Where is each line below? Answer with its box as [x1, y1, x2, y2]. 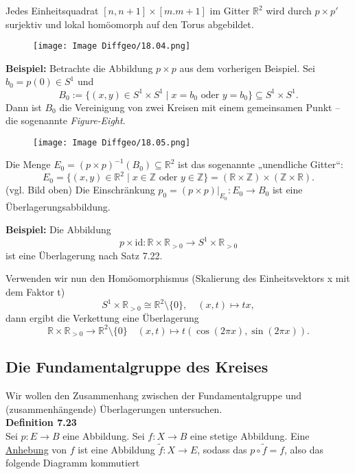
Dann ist [5, 99, 42, 114]
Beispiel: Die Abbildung [5, 222, 111, 237]
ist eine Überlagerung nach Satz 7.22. [5, 248, 163, 262]
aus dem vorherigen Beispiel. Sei [179, 60, 315, 75]
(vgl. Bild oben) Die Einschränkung [5, 182, 155, 197]
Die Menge [5, 157, 51, 171]
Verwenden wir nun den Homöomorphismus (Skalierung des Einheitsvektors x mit [5, 271, 350, 285]
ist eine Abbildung [78, 442, 155, 456]
